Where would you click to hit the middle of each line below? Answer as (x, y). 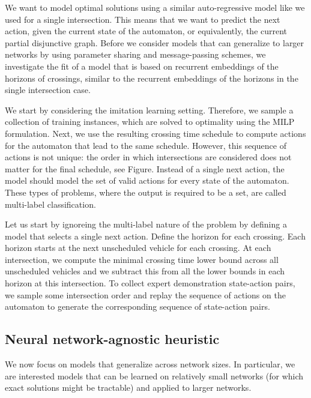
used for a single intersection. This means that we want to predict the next (143, 19)
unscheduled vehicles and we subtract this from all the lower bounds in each (145, 271)
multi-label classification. (50, 204)
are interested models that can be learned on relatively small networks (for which (154, 375)
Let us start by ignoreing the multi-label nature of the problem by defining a (146, 224)
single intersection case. (48, 90)
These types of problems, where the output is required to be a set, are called (146, 192)
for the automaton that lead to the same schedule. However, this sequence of (146, 145)
